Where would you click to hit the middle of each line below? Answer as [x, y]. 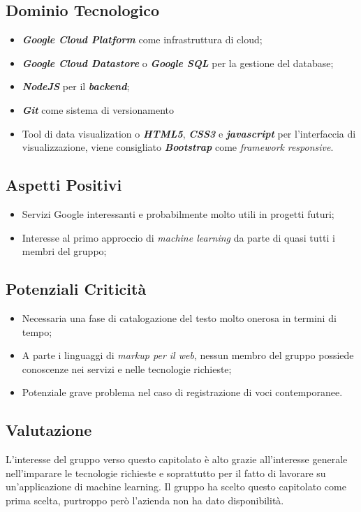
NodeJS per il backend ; [76, 86]
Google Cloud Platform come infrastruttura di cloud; [142, 39]
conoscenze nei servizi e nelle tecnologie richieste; [127, 368]
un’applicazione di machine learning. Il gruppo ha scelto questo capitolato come [176, 487]
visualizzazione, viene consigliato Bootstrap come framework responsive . [178, 147]
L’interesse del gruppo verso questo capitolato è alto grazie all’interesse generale [177, 459]
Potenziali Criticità [76, 289]
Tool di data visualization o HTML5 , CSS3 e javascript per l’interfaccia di [189, 133]
